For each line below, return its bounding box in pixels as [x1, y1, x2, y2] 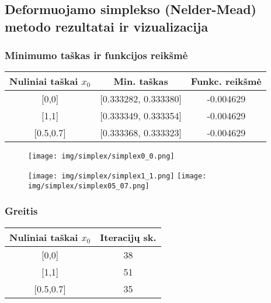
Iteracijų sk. [100, 230, 157, 244]
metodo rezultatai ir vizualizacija [5, 17, 209, 35]
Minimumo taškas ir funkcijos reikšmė [5, 48, 188, 63]
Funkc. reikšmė [190, 74, 262, 88]
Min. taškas [113, 74, 168, 88]
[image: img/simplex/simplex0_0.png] [28, 152, 175, 161]
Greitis [5, 204, 38, 218]
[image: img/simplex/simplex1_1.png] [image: [28, 172, 207, 181]
